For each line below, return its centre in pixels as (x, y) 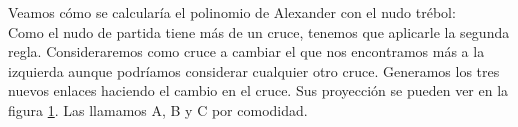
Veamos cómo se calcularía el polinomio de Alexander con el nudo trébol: (232, 12)
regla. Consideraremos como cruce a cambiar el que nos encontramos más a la (246, 51)
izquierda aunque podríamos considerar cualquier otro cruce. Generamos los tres (254, 70)
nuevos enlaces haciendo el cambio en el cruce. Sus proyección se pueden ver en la (258, 90)
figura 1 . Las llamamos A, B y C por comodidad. (158, 109)
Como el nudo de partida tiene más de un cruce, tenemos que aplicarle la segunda (259, 31)
